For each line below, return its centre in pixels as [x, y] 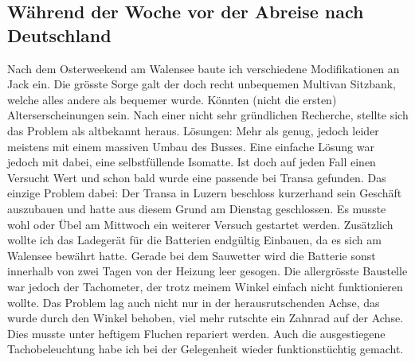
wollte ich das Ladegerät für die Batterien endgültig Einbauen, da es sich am [194, 240]
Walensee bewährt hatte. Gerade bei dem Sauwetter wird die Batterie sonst [192, 255]
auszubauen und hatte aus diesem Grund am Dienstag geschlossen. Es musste [197, 208]
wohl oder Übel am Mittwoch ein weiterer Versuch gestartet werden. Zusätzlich [200, 224]
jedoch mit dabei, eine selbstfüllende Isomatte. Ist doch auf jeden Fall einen [192, 162]
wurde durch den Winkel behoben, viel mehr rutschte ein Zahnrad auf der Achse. [206, 318]
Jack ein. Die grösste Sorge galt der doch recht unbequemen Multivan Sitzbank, [202, 84]
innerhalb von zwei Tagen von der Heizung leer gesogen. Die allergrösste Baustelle [207, 271]
